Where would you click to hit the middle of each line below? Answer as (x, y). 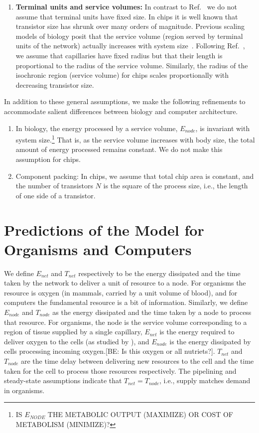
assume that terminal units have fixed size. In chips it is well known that (127, 16)
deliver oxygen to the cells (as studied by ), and (77, 341)
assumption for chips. (48, 159)
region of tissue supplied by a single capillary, (73, 332)
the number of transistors (54, 186)
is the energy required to (197, 332)
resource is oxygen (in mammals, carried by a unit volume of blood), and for (121, 292)
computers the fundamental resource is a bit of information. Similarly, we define (126, 302)
